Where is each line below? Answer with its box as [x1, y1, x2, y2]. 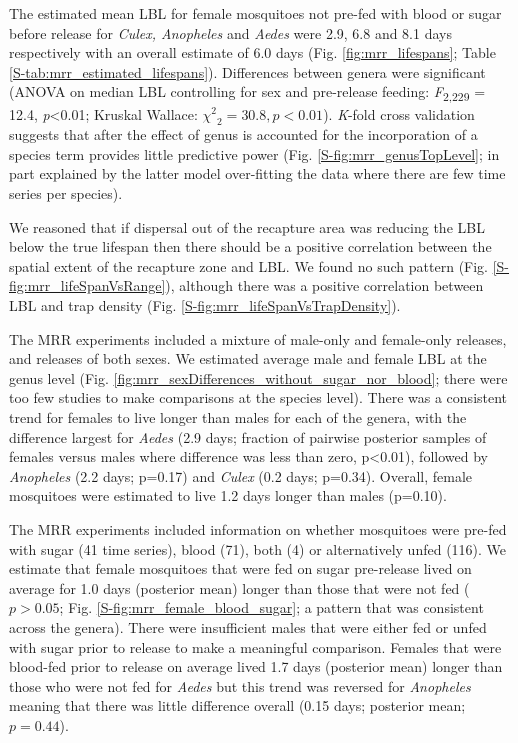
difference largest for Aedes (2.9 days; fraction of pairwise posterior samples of [9, 426, 487, 447]
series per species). [9, 183, 123, 204]
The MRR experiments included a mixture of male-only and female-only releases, [9, 328, 507, 349]
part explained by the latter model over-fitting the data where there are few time [9, 163, 506, 184]
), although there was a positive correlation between [165, 275, 484, 296]
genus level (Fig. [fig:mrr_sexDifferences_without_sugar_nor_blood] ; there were [9, 367, 508, 388]
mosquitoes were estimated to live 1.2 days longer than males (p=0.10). [9, 485, 447, 506]
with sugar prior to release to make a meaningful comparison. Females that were [9, 636, 502, 657]
